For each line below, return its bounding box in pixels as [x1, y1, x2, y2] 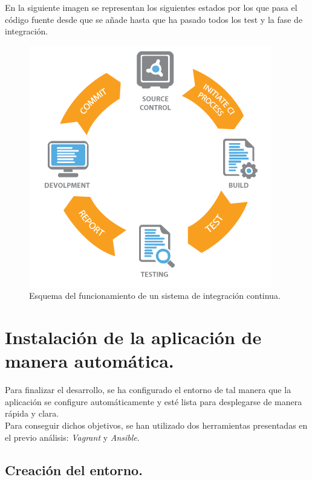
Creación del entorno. [5, 460, 143, 479]
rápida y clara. [5, 407, 59, 420]
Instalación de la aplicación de [5, 325, 262, 350]
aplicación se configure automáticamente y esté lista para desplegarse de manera [5, 395, 302, 408]
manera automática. [5, 348, 174, 373]
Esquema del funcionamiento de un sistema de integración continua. [29, 289, 281, 302]
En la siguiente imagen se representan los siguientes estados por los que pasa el [5, 1, 297, 13]
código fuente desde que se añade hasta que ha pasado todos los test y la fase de [5, 13, 303, 25]
